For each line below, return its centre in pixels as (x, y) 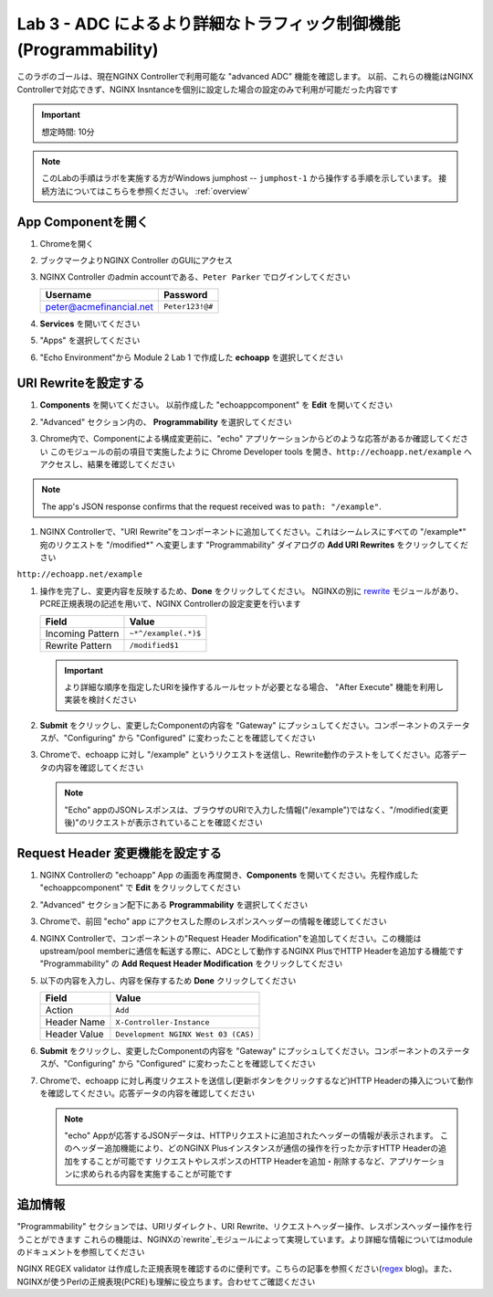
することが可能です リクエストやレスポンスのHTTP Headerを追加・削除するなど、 (235, 1161)
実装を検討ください (100, 700)
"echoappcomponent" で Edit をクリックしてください (140, 888)
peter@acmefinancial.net (100, 306)
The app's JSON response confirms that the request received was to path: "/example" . (212, 506)
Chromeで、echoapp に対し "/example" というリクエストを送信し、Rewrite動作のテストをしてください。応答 (245, 755)
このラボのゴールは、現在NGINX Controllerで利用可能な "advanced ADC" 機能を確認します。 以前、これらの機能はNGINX (245, 77)
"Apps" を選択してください (90, 340)
